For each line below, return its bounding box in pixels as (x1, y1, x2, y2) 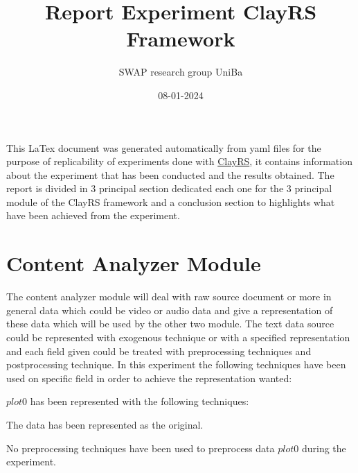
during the (301, 440, 346, 455)
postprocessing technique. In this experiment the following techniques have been (6, 357, 346, 372)
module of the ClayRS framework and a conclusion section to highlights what (6, 194, 335, 209)
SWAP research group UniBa (118, 64, 243, 79)
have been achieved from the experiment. (6, 208, 180, 223)
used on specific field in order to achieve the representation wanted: (6, 370, 292, 385)
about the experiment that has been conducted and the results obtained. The (6, 167, 334, 182)
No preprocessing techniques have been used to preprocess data (6, 440, 275, 455)
